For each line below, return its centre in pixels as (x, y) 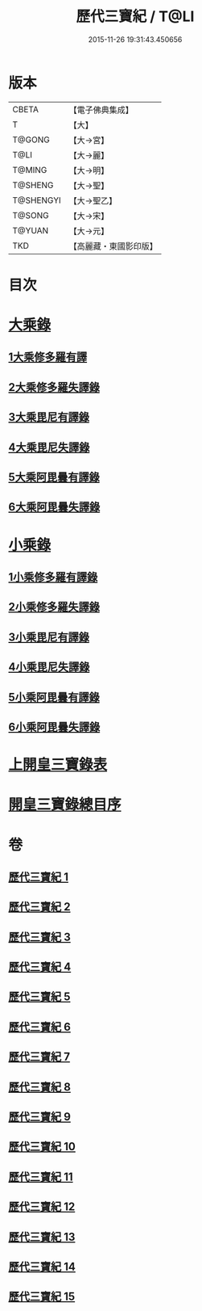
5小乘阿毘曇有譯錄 (54, 697)
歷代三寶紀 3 (39, 937)
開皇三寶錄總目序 (65, 805)
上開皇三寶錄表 (58, 765)
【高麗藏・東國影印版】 (113, 246)
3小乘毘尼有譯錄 (49, 637)
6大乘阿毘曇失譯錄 (54, 507)
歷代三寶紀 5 (39, 997)
